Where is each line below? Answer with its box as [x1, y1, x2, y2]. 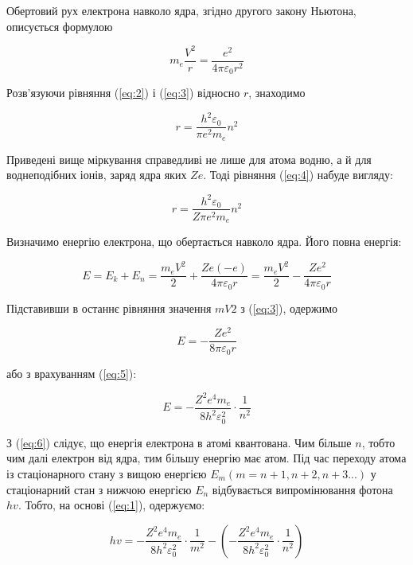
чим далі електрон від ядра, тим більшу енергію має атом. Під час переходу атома [6, 450, 407, 466]
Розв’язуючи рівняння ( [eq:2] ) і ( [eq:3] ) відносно [6, 84, 240, 101]
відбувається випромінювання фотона [212, 481, 393, 497]
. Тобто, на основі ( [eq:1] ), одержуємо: [18, 497, 205, 513]
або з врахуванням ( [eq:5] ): [6, 364, 137, 381]
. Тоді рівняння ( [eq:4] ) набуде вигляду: [203, 166, 393, 183]
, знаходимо [248, 84, 306, 101]
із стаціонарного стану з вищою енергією [6, 465, 207, 481]
